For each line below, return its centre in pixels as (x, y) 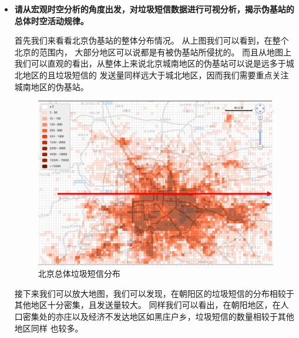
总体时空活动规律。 (51, 20)
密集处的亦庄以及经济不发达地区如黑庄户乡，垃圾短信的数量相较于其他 (158, 316)
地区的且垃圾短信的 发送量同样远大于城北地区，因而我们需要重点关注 (156, 74)
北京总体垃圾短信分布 (79, 274)
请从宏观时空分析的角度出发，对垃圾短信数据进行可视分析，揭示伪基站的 (154, 9)
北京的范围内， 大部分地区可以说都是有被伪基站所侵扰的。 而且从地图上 (153, 52)
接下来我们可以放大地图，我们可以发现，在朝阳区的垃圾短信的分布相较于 (154, 293)
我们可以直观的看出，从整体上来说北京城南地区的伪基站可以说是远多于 (150, 63)
